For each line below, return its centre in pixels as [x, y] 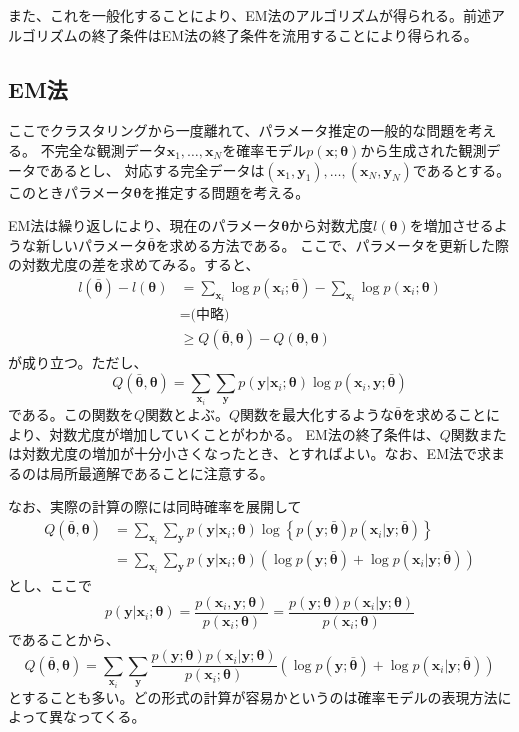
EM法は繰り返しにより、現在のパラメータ [145, 225]
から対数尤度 [331, 225]
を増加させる [451, 225]
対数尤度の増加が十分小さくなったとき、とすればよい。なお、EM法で [249, 453]
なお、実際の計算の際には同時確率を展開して [155, 506]
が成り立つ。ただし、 [78, 362]
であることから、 [64, 638]
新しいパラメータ [91, 244]
